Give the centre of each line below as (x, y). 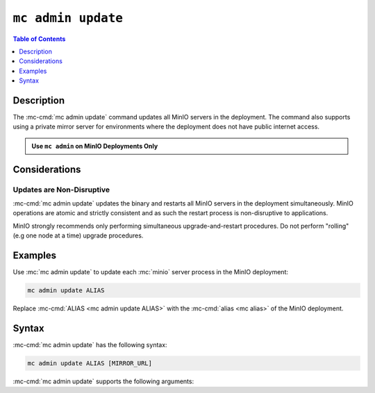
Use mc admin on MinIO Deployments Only (95, 146)
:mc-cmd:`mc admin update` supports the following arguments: (103, 381)
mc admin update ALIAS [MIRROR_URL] (90, 363)
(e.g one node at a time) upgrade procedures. (78, 235)
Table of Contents (39, 39)
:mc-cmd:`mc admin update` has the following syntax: (90, 344)
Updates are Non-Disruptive (61, 190)
